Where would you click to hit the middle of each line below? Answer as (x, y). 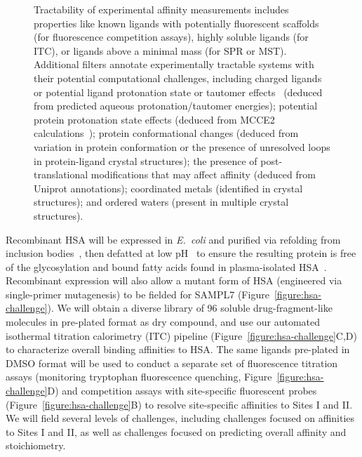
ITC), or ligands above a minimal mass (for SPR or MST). (160, 50)
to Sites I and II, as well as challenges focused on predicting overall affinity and (176, 431)
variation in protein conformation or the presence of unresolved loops (182, 146)
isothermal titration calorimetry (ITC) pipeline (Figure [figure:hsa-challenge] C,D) (181, 335)
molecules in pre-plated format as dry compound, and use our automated (163, 322)
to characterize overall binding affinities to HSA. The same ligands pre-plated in (178, 349)
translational (61, 174)
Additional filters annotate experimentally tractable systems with (174, 64)
